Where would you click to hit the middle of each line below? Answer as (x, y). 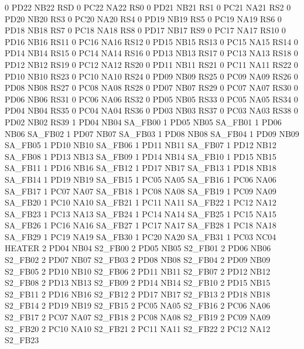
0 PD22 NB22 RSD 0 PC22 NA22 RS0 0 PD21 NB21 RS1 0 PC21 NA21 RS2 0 (148, 7)
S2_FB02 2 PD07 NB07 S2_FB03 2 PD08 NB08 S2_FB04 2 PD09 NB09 (138, 260)
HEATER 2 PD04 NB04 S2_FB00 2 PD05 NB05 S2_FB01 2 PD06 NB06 (138, 248)
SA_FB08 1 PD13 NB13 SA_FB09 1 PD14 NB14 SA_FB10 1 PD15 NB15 (141, 156)
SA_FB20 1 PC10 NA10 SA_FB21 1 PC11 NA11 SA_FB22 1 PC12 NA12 (141, 202)
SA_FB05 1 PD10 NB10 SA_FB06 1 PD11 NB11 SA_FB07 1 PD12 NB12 (141, 145)
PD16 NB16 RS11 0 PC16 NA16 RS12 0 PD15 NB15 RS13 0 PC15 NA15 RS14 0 (151, 41)
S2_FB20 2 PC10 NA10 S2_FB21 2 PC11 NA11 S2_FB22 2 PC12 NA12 (138, 328)
